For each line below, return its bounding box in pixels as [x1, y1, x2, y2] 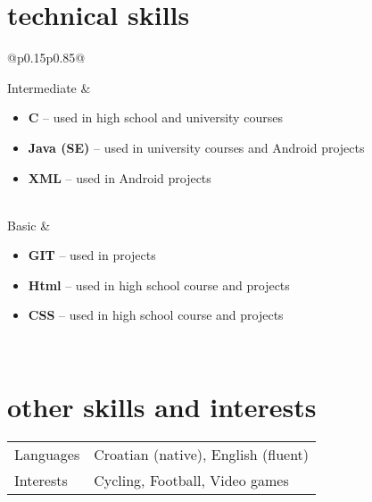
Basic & [7, 215, 51, 234]
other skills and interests [7, 388, 317, 424]
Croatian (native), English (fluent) [94, 443, 310, 464]
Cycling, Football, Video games [94, 469, 289, 490]
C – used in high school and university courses [28, 108, 283, 127]
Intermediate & [7, 78, 91, 96]
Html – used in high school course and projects [28, 275, 290, 294]
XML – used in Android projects [28, 168, 211, 187]
